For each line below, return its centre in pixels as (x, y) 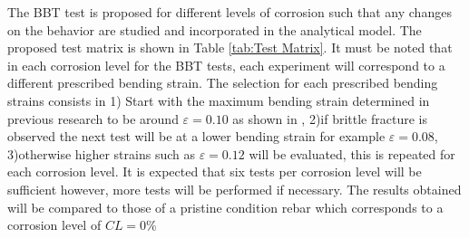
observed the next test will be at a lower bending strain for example (196, 136)
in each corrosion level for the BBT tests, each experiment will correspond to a (226, 65)
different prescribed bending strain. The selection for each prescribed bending (223, 83)
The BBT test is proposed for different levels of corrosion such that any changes (230, 12)
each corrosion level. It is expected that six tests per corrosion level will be (215, 171)
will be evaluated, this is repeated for (352, 153)
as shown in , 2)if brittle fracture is (330, 118)
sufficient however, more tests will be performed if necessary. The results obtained (234, 189)
